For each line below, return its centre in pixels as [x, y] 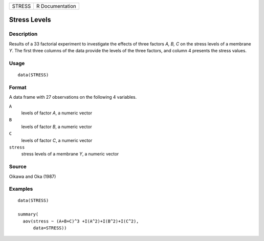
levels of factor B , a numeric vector [57, 127]
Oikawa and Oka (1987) [33, 176]
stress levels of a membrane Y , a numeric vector [70, 154]
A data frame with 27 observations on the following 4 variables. [73, 97]
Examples [21, 189]
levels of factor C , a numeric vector [57, 140]
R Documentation [56, 6]
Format [18, 87]
